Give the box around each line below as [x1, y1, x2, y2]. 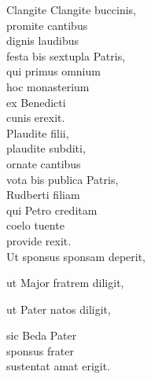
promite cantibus [6, 17, 88, 33]
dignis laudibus [6, 32, 79, 49]
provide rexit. [6, 232, 72, 248]
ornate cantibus [6, 155, 81, 171]
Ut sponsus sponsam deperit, [6, 248, 145, 264]
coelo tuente [6, 217, 64, 234]
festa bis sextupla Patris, [6, 47, 126, 64]
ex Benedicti [6, 94, 66, 110]
